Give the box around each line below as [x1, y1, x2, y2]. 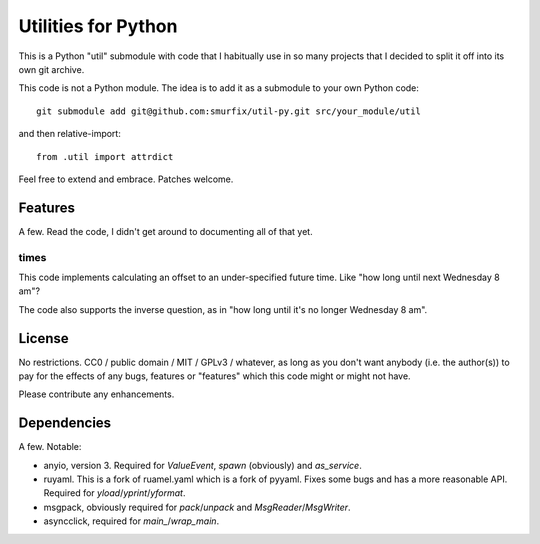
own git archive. [18, 63, 85, 75]
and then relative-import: [18, 128, 122, 140]
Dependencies [18, 415, 112, 432]
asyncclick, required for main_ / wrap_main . [43, 515, 220, 527]
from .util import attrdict [36, 151, 174, 162]
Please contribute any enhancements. [18, 388, 175, 400]
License [18, 330, 69, 347]
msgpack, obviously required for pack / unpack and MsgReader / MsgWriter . [43, 501, 351, 513]
